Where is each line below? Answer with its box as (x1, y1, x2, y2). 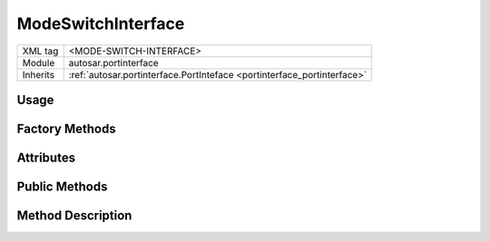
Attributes (16, 150, 76, 165)
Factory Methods (16, 120, 117, 136)
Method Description (16, 208, 132, 224)
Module (22, 56, 55, 69)
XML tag (22, 44, 59, 57)
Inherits (22, 68, 54, 81)
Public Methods (16, 179, 108, 195)
